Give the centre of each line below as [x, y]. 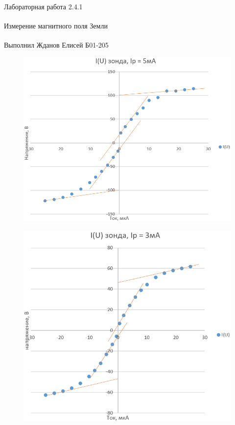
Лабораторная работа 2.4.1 [43, 6]
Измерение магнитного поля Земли [56, 26]
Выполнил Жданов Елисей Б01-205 [56, 45]
